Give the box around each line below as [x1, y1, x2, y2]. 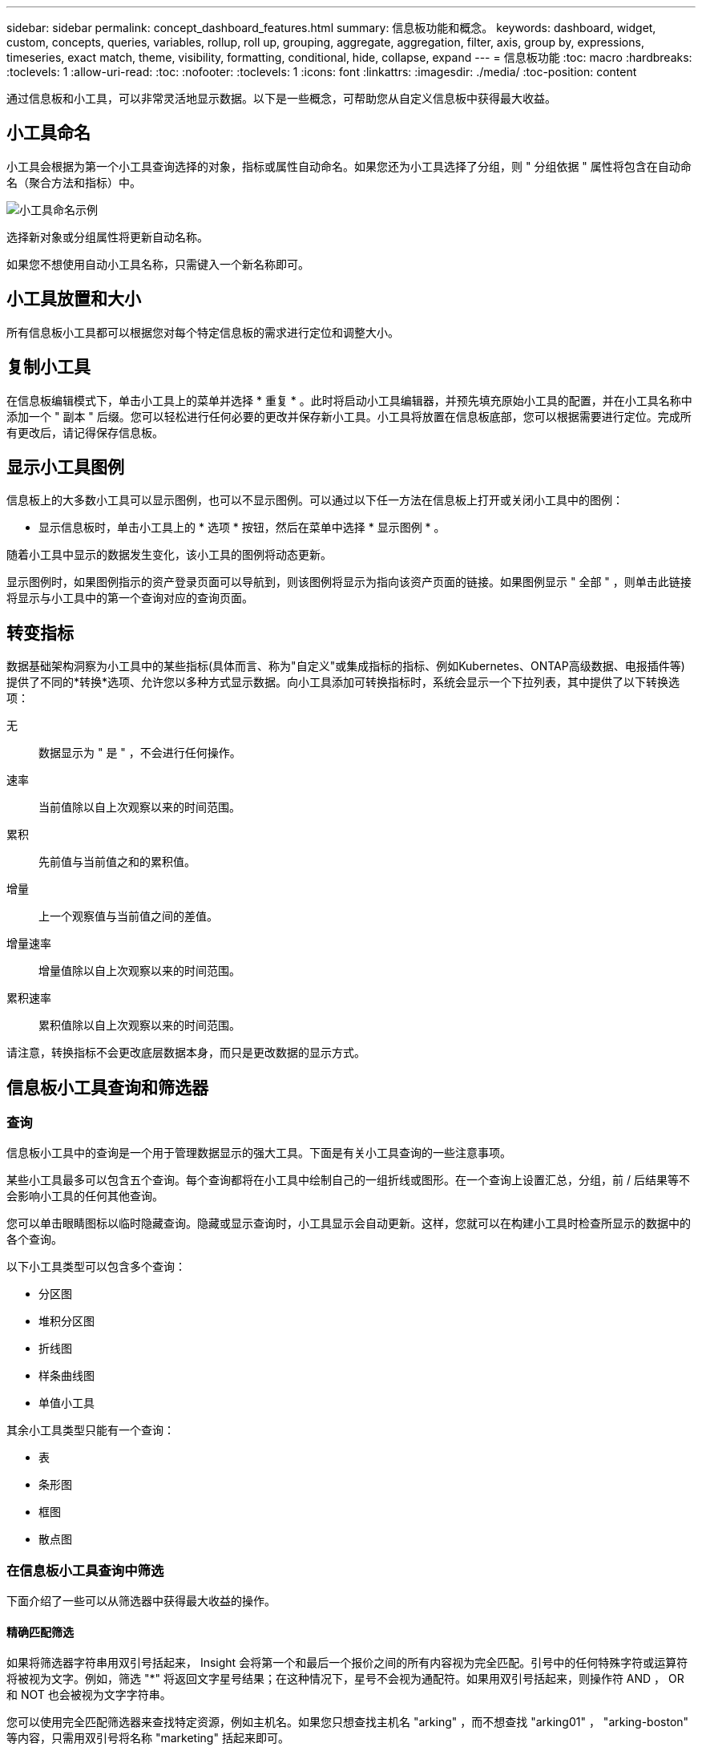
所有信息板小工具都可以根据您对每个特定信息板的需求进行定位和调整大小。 [6, 325, 399, 339]
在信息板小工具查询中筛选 [6, 1562, 164, 1579]
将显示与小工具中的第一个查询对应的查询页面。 [6, 591, 253, 605]
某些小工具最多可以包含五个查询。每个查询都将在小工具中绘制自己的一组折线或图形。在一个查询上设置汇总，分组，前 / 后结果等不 [6, 1173, 690, 1187]
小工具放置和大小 [6, 289, 141, 309]
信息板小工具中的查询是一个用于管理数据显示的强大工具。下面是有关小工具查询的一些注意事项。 [6, 1146, 511, 1160]
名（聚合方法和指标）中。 [6, 175, 141, 189]
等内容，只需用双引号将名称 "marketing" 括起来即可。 [6, 1731, 289, 1745]
